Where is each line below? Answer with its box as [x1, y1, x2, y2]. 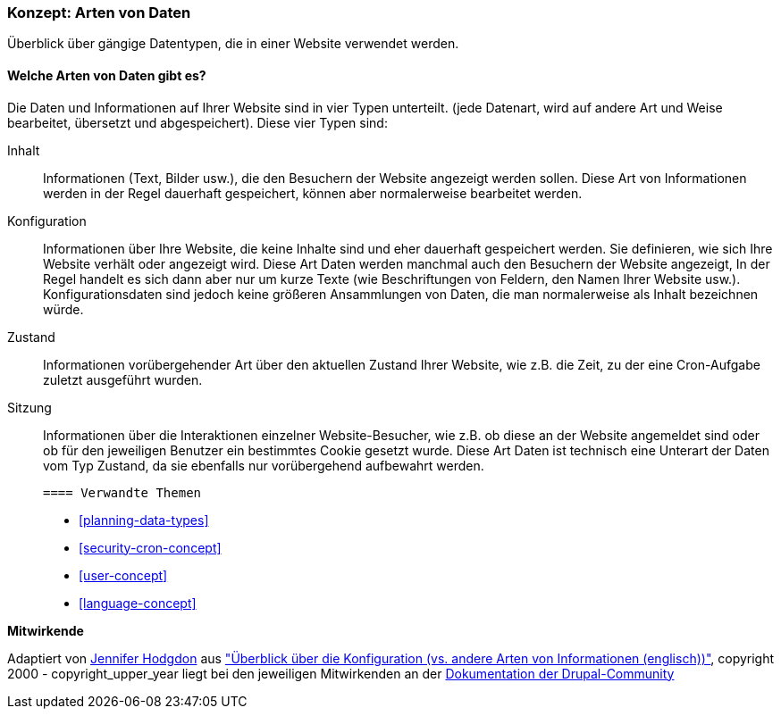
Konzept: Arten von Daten [7, 4, 191, 21]
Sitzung [7, 399, 52, 415]
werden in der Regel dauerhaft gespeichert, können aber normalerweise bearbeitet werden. [43, 185, 583, 201]
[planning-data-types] [79, 512, 209, 528]
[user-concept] [79, 567, 168, 583]
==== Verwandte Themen [43, 485, 202, 500]
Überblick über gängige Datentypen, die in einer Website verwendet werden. [7, 36, 459, 52]
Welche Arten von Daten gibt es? [7, 67, 206, 83]
